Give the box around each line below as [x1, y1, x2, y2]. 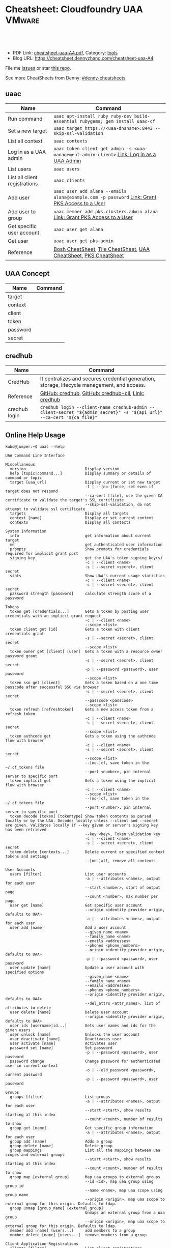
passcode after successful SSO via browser [5, 685, 99, 690]
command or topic [5, 475, 42, 480]
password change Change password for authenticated [10, 1059, 160, 1064]
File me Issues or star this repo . [5, 65, 71, 71]
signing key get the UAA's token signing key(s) [10, 556, 163, 561]
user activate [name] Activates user [10, 1041, 117, 1046]
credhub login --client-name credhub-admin [40, 405, 147, 410]
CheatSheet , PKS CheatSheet [53, 252, 124, 259]
